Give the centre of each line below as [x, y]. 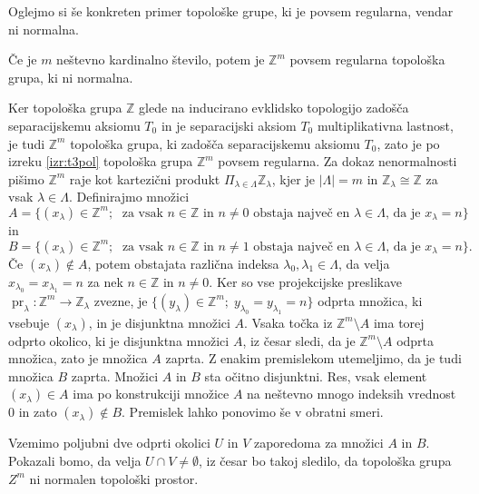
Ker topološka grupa [65, 108]
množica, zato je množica [78, 358]
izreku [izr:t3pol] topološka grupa [101, 161]
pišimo [26, 178]
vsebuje [29, 322]
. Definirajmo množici [129, 197]
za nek [105, 281]
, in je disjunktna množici [159, 322]
